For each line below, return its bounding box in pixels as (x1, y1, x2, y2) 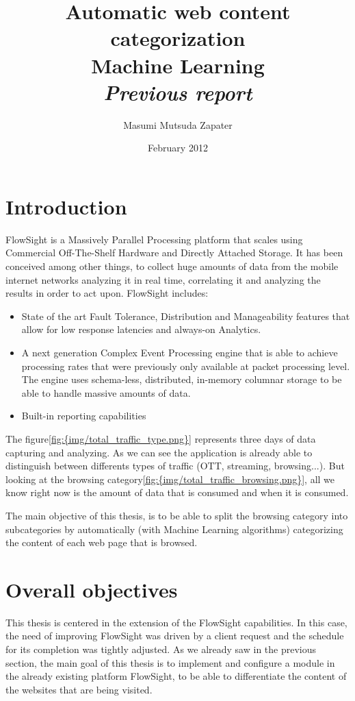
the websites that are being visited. (5, 682, 153, 696)
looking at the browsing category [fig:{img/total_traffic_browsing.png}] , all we (5, 471, 335, 486)
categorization (110, 24, 246, 52)
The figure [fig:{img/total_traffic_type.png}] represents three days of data (5, 431, 316, 445)
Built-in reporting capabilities (21, 408, 146, 423)
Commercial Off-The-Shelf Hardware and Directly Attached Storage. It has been (5, 245, 343, 260)
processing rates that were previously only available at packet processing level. (21, 358, 350, 373)
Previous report (103, 77, 252, 106)
